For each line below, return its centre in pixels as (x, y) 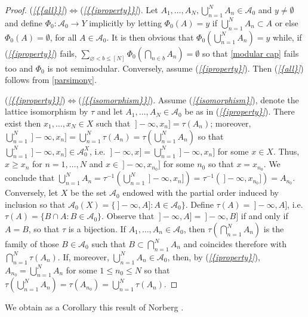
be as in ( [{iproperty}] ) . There (240, 111)
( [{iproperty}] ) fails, (41, 53)
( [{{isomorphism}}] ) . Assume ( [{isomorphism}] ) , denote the (189, 99)
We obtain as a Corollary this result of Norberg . (94, 307)
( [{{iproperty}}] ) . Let (119, 10)
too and (19, 68)
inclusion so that (35, 204)
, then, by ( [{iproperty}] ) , (214, 256)
